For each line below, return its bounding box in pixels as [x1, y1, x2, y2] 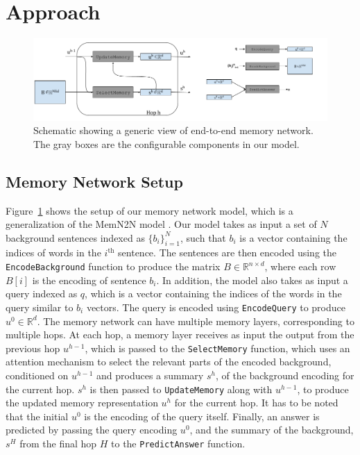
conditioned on [6, 368, 69, 383]
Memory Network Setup [6, 170, 183, 192]
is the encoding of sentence [32, 272, 146, 287]
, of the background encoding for [215, 368, 354, 383]
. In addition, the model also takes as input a [156, 272, 348, 287]
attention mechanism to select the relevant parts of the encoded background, [6, 354, 332, 369]
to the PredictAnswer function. [111, 436, 246, 451]
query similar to [6, 299, 74, 314]
